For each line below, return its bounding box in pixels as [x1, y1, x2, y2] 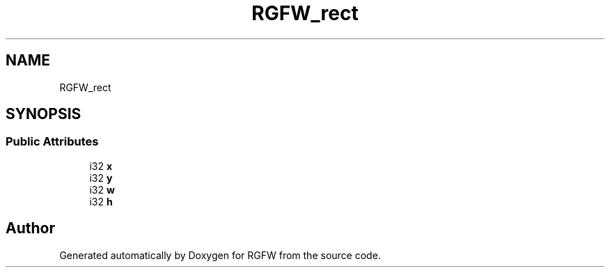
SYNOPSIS [6, 105, 81, 123]
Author [6, 219, 55, 237]
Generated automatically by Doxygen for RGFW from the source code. [59, 249, 381, 261]
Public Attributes [6, 134, 99, 149]
